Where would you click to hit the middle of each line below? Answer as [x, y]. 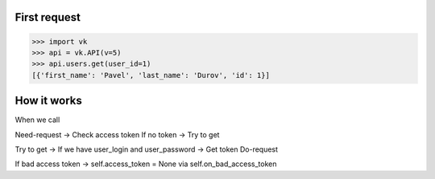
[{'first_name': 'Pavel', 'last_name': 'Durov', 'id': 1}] [151, 75]
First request [48, 17]
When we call [37, 120]
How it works [48, 101]
